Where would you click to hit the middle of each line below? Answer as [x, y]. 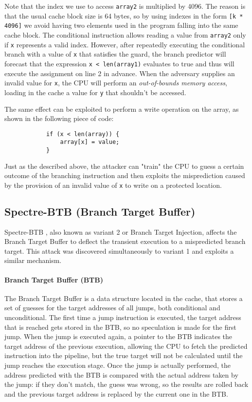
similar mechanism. [33, 260]
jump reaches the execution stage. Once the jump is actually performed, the [118, 365]
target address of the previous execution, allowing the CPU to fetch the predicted [126, 346]
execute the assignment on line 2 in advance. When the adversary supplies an [120, 73]
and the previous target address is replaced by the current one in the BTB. [116, 393]
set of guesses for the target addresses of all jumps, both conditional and [112, 308]
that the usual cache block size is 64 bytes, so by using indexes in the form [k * [124, 15]
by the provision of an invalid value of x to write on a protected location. [113, 185]
